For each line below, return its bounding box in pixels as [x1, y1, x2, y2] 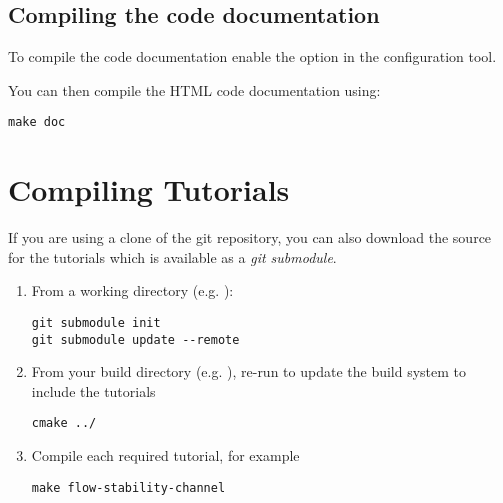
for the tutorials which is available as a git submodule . [8, 246, 337, 267]
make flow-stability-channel [31, 480, 226, 495]
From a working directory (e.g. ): [31, 280, 234, 301]
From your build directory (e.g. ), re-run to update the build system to [31, 361, 467, 382]
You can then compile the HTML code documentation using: [8, 79, 381, 100]
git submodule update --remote [31, 332, 240, 347]
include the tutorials [31, 380, 156, 401]
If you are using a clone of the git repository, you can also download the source [8, 227, 492, 248]
